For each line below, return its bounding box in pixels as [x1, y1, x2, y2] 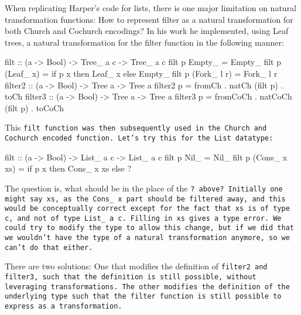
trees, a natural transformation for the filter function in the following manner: [5, 36, 284, 48]
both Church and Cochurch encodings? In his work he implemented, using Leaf [5, 25, 289, 37]
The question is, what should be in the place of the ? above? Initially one [5, 182, 283, 194]
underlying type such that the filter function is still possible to [5, 292, 282, 301]
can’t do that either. [5, 243, 93, 252]
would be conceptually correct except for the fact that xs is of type [5, 204, 290, 213]
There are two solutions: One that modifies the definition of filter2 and [5, 260, 268, 272]
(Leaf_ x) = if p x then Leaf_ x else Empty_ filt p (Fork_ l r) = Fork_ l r [5, 67, 278, 79]
